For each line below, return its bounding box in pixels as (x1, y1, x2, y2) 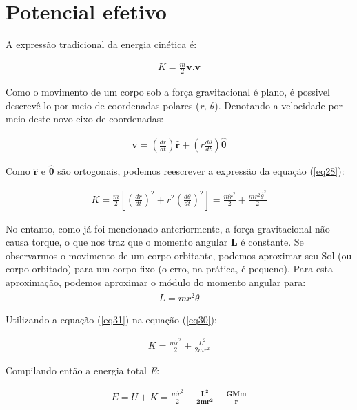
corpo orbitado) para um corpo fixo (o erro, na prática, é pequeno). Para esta (6, 261, 334, 276)
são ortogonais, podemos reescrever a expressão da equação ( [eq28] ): (57, 164, 345, 178)
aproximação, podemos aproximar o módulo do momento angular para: (6, 274, 306, 289)
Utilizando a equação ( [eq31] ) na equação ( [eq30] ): (6, 312, 217, 326)
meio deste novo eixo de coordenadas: (6, 111, 164, 126)
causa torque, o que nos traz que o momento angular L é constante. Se (6, 235, 304, 249)
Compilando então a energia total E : (6, 363, 160, 378)
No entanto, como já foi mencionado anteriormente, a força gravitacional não (6, 221, 330, 235)
